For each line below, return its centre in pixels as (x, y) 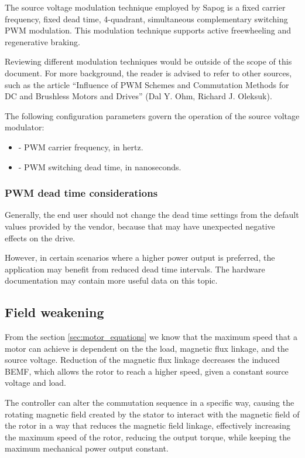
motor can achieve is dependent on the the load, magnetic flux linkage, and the (147, 348)
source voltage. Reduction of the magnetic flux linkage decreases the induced (142, 360)
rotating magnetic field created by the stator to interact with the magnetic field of (152, 414)
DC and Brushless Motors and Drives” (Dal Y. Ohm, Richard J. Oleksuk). (138, 96)
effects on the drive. (40, 238)
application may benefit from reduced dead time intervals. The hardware (135, 269)
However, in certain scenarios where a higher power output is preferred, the (140, 257)
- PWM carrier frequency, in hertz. (81, 147)
